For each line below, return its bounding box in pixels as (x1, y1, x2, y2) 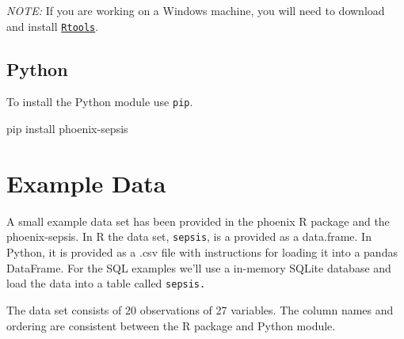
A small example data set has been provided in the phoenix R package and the (6, 212, 390, 229)
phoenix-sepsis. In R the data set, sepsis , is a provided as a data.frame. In (6, 228, 372, 245)
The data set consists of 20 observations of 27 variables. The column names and (6, 301, 394, 318)
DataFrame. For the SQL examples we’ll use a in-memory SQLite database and (6, 259, 391, 276)
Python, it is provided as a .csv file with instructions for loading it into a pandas (6, 244, 398, 261)
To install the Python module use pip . (6, 93, 193, 110)
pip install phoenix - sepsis (6, 120, 128, 137)
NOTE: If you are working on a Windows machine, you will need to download (6, 2, 385, 18)
